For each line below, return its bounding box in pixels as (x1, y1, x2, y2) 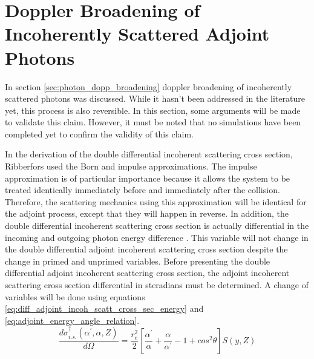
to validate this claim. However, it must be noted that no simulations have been (5, 116, 301, 128)
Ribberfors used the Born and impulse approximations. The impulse (5, 160, 257, 173)
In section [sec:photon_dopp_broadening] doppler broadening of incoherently (5, 80, 292, 93)
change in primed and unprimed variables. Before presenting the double (5, 254, 270, 267)
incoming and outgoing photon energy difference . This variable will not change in (5, 231, 309, 243)
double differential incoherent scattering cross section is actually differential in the (5, 219, 309, 232)
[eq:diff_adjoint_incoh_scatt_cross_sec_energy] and (5, 302, 204, 315)
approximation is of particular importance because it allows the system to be (5, 171, 290, 184)
